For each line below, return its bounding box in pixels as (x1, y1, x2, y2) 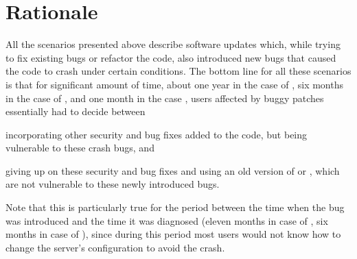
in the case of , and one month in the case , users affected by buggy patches (5, 90, 324, 105)
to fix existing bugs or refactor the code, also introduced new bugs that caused (5, 50, 336, 64)
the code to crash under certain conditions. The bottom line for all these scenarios (5, 64, 352, 78)
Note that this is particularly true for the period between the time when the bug (5, 200, 345, 214)
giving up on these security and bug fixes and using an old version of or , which (5, 163, 340, 177)
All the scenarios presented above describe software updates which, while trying (5, 37, 341, 51)
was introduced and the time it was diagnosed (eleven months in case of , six (5, 213, 328, 227)
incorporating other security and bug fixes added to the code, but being (5, 127, 308, 141)
